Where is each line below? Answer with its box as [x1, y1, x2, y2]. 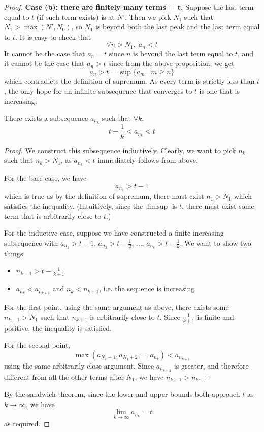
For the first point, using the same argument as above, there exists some [4, 302, 229, 312]
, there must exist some [182, 201, 254, 211]
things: [4, 248, 25, 258]
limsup [147, 203, 168, 211]
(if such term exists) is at [36, 11, 115, 22]
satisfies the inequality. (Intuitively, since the [4, 201, 143, 211]
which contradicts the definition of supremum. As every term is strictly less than [4, 76, 255, 86]
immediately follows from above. [97, 155, 198, 165]
